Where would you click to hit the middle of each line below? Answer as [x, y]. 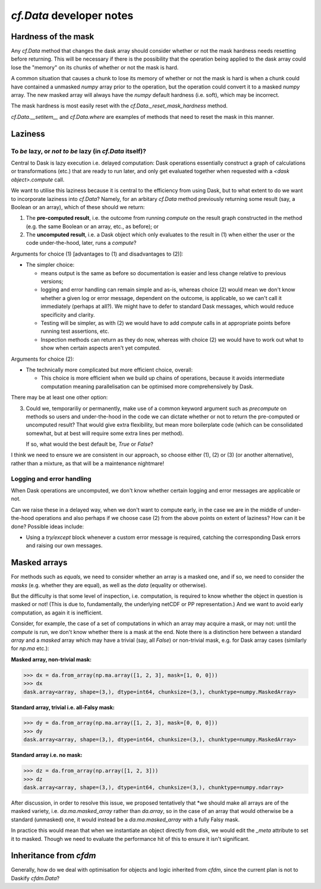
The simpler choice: [50, 265]
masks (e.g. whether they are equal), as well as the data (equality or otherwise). [109, 585]
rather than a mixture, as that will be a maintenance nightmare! [88, 463]
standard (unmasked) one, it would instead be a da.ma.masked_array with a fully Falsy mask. [125, 819]
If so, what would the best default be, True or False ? [90, 444]
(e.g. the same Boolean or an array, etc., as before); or [92, 226]
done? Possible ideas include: [48, 527]
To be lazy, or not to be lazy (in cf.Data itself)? [79, 151]
